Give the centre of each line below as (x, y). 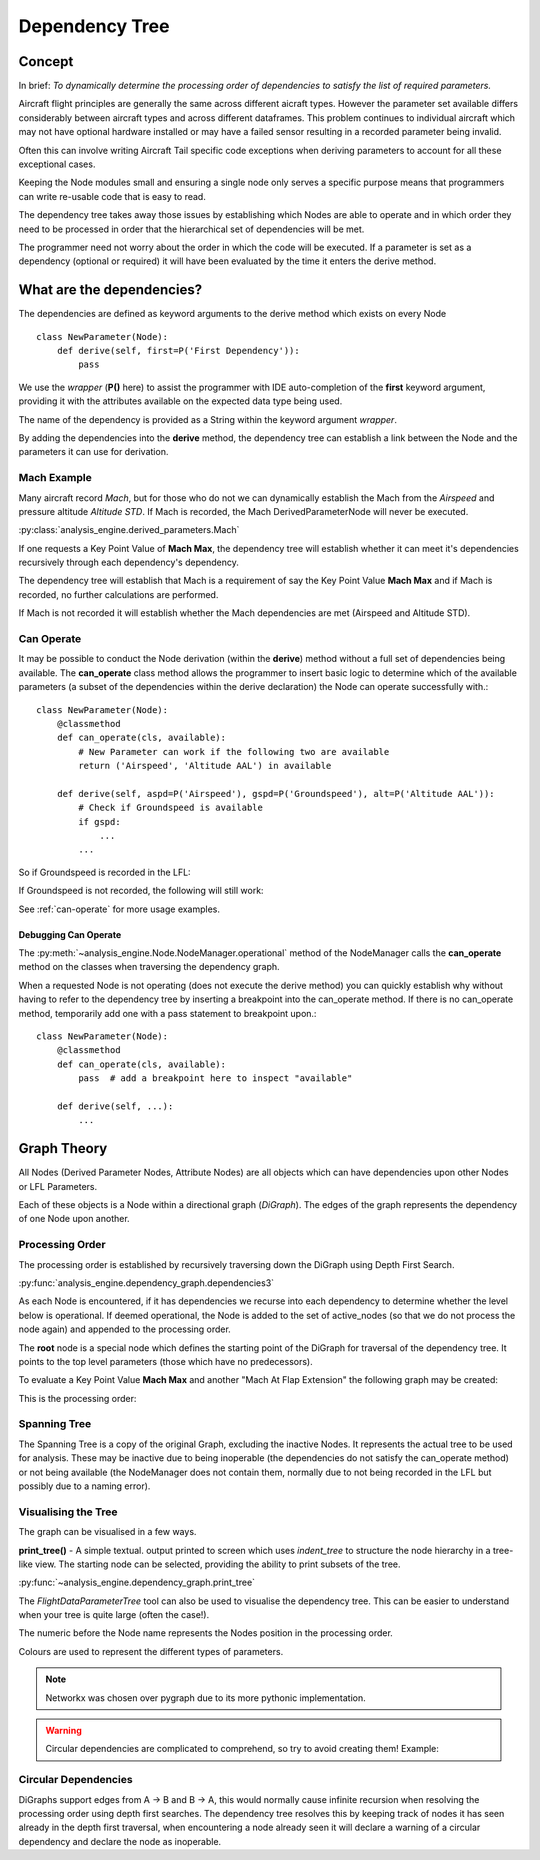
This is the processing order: (77, 1398)
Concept (46, 61)
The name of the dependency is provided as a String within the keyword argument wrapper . (207, 419)
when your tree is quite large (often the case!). (114, 1615)
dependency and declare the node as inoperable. (120, 1841)
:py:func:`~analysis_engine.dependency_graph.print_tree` (136, 1582)
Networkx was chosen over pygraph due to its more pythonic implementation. (205, 1697)
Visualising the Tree (68, 1512)
